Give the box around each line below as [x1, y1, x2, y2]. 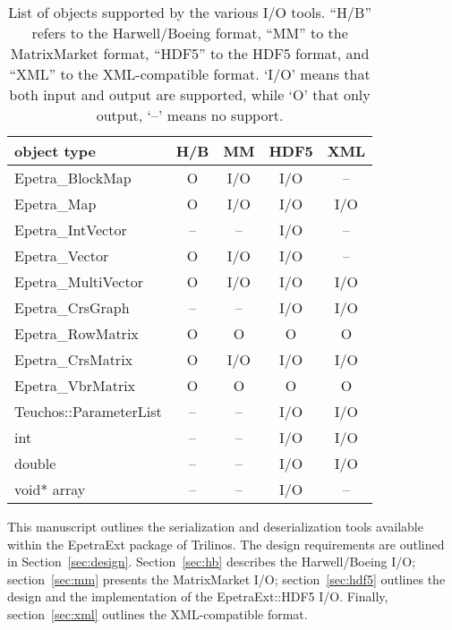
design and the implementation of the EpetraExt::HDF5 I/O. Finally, [7, 587, 388, 606]
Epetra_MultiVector [14, 271, 143, 292]
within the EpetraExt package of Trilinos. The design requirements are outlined [7, 534, 445, 553]
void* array [14, 479, 86, 499]
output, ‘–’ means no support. [96, 105, 284, 125]
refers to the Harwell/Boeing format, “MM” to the [31, 22, 348, 43]
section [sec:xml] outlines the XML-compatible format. [7, 604, 308, 623]
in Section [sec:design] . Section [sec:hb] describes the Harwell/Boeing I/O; [7, 552, 416, 571]
